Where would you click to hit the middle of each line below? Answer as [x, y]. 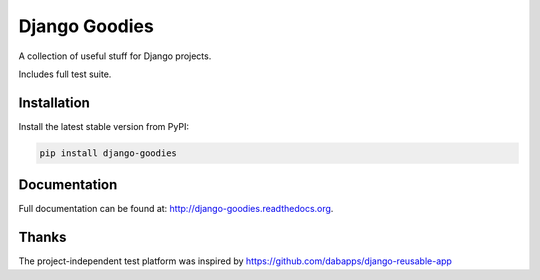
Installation [54, 102]
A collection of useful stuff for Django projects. [115, 56]
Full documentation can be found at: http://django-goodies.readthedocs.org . [176, 209]
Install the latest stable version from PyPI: [104, 126]
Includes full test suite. [65, 74]
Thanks [42, 237]
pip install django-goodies [108, 153]
